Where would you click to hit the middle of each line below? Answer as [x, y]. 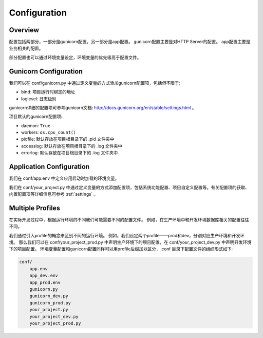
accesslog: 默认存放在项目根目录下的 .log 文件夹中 [72, 146]
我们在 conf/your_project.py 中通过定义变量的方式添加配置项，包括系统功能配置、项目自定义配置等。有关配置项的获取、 [129, 187]
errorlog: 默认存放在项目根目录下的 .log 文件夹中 [70, 153]
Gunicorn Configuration [46, 71]
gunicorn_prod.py [50, 303]
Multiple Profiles [35, 208]
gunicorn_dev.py [49, 296]
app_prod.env [45, 282]
